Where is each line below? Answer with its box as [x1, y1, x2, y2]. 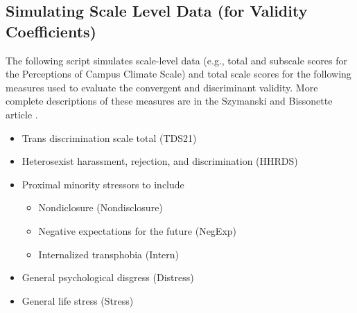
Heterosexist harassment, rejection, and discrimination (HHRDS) [21, 154, 298, 168]
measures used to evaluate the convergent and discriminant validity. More [6, 80, 318, 94]
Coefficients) [6, 20, 96, 42]
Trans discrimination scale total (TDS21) [21, 130, 197, 145]
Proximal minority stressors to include [21, 177, 184, 191]
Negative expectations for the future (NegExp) [38, 223, 237, 238]
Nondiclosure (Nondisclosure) [38, 200, 163, 215]
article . [6, 107, 38, 121]
